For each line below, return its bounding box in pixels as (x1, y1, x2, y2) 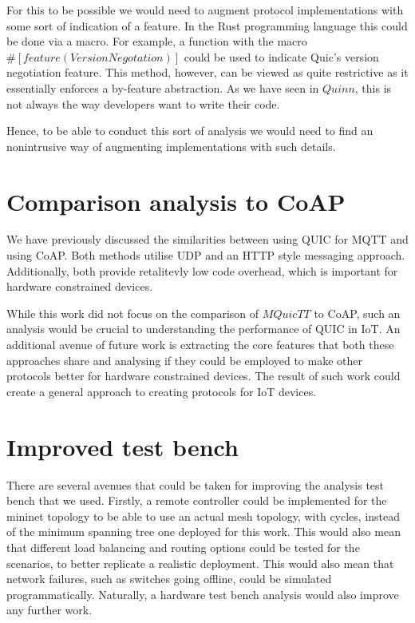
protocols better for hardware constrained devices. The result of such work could (6, 367, 401, 384)
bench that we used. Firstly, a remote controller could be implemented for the (6, 492, 387, 509)
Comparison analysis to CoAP (6, 185, 346, 217)
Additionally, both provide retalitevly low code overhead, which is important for (6, 262, 398, 279)
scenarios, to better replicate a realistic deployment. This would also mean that (6, 554, 394, 571)
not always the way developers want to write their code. (6, 95, 280, 112)
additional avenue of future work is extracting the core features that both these (6, 336, 394, 353)
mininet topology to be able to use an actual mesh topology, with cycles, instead (6, 507, 401, 524)
